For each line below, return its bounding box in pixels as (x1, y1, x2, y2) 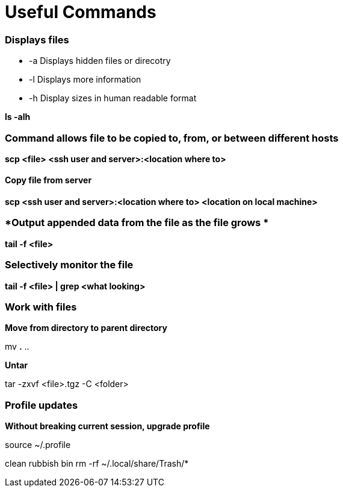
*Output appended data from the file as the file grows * (5, 216, 269, 229)
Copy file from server (5, 175, 92, 186)
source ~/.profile (5, 440, 71, 450)
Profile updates (5, 399, 78, 411)
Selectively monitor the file (5, 259, 134, 271)
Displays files (5, 33, 69, 46)
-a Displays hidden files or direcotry (29, 55, 171, 66)
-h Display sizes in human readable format (29, 93, 197, 104)
